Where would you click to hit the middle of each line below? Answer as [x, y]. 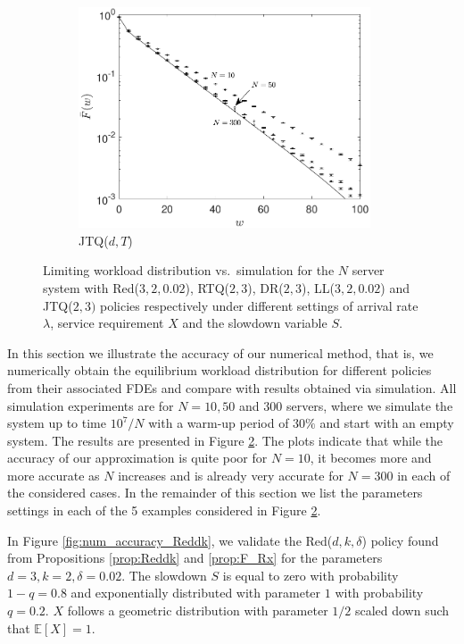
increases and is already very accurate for [231, 475]
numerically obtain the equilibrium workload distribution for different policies [220, 370]
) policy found [400, 540]
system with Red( [91, 287]
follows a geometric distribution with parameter [198, 611]
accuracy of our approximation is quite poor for [137, 458]
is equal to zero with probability [311, 575]
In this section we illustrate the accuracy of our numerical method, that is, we [220, 352]
